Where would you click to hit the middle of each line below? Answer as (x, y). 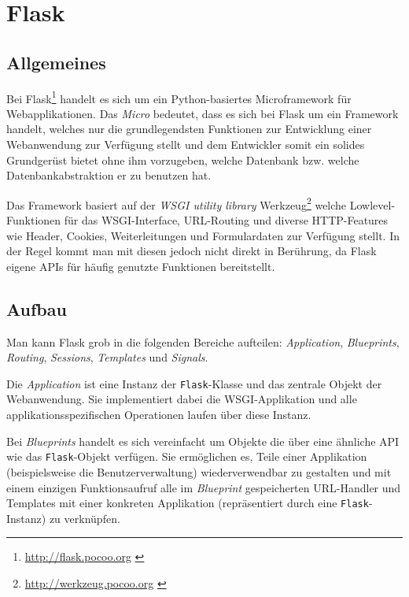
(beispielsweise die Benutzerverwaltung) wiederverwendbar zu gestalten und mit (199, 471)
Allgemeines (56, 62)
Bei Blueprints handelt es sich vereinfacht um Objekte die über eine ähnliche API (203, 441)
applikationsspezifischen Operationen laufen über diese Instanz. (159, 415)
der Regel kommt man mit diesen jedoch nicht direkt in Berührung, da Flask (192, 251)
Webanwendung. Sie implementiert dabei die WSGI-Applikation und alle (182, 399)
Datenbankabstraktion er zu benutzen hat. (109, 175)
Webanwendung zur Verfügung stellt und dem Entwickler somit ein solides (186, 145)
